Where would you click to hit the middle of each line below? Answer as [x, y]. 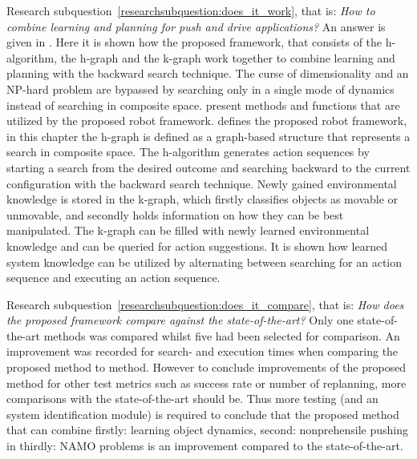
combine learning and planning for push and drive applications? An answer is [196, 26]
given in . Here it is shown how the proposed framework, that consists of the [194, 42]
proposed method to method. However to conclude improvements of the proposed [206, 367]
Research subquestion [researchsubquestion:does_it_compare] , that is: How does [205, 304]
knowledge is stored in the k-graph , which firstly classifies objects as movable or [202, 199]
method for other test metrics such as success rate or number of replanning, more [206, 382]
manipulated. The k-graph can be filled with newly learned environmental [188, 230]
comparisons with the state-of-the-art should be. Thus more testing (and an [192, 399]
